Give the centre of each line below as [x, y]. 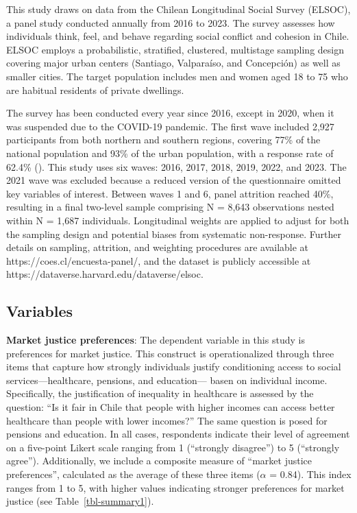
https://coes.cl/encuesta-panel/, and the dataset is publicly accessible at [159, 260]
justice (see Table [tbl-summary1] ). [80, 501]
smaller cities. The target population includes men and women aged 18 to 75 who [177, 76]
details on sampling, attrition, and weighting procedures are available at [158, 247]
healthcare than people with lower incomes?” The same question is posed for [167, 420]
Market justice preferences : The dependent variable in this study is [156, 340]
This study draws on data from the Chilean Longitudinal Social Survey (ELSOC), [178, 9]
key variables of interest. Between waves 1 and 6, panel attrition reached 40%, [170, 193]
